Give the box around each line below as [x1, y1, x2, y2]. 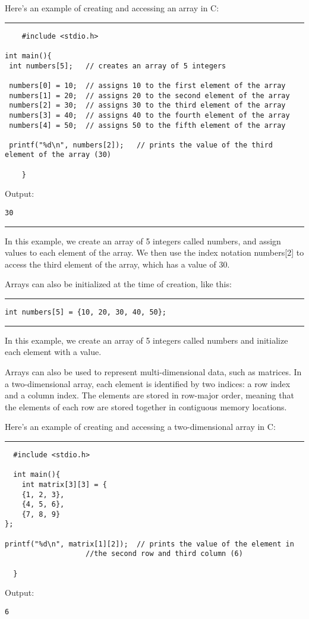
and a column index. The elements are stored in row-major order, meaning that [5, 389, 294, 401]
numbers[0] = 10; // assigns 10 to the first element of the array [9, 81, 286, 90]
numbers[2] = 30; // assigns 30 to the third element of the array [9, 101, 286, 110]
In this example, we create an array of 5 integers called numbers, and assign [5, 234, 281, 247]
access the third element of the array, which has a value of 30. [5, 257, 230, 270]
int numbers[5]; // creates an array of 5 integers [9, 61, 226, 70]
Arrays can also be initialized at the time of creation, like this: [5, 278, 232, 290]
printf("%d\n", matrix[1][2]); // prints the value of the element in [5, 539, 294, 548]
